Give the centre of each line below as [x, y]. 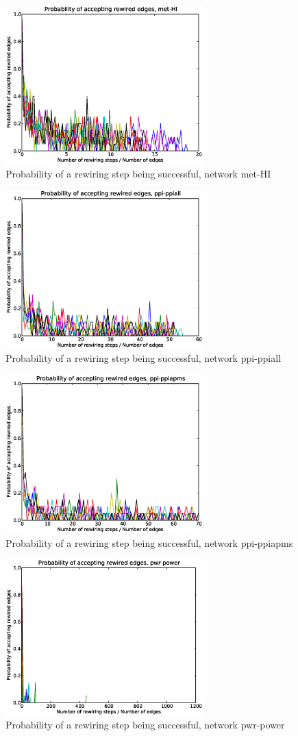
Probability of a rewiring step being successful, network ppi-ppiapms [149, 542]
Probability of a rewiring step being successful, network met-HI [138, 173]
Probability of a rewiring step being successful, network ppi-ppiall [144, 358]
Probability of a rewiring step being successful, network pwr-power [145, 725]
